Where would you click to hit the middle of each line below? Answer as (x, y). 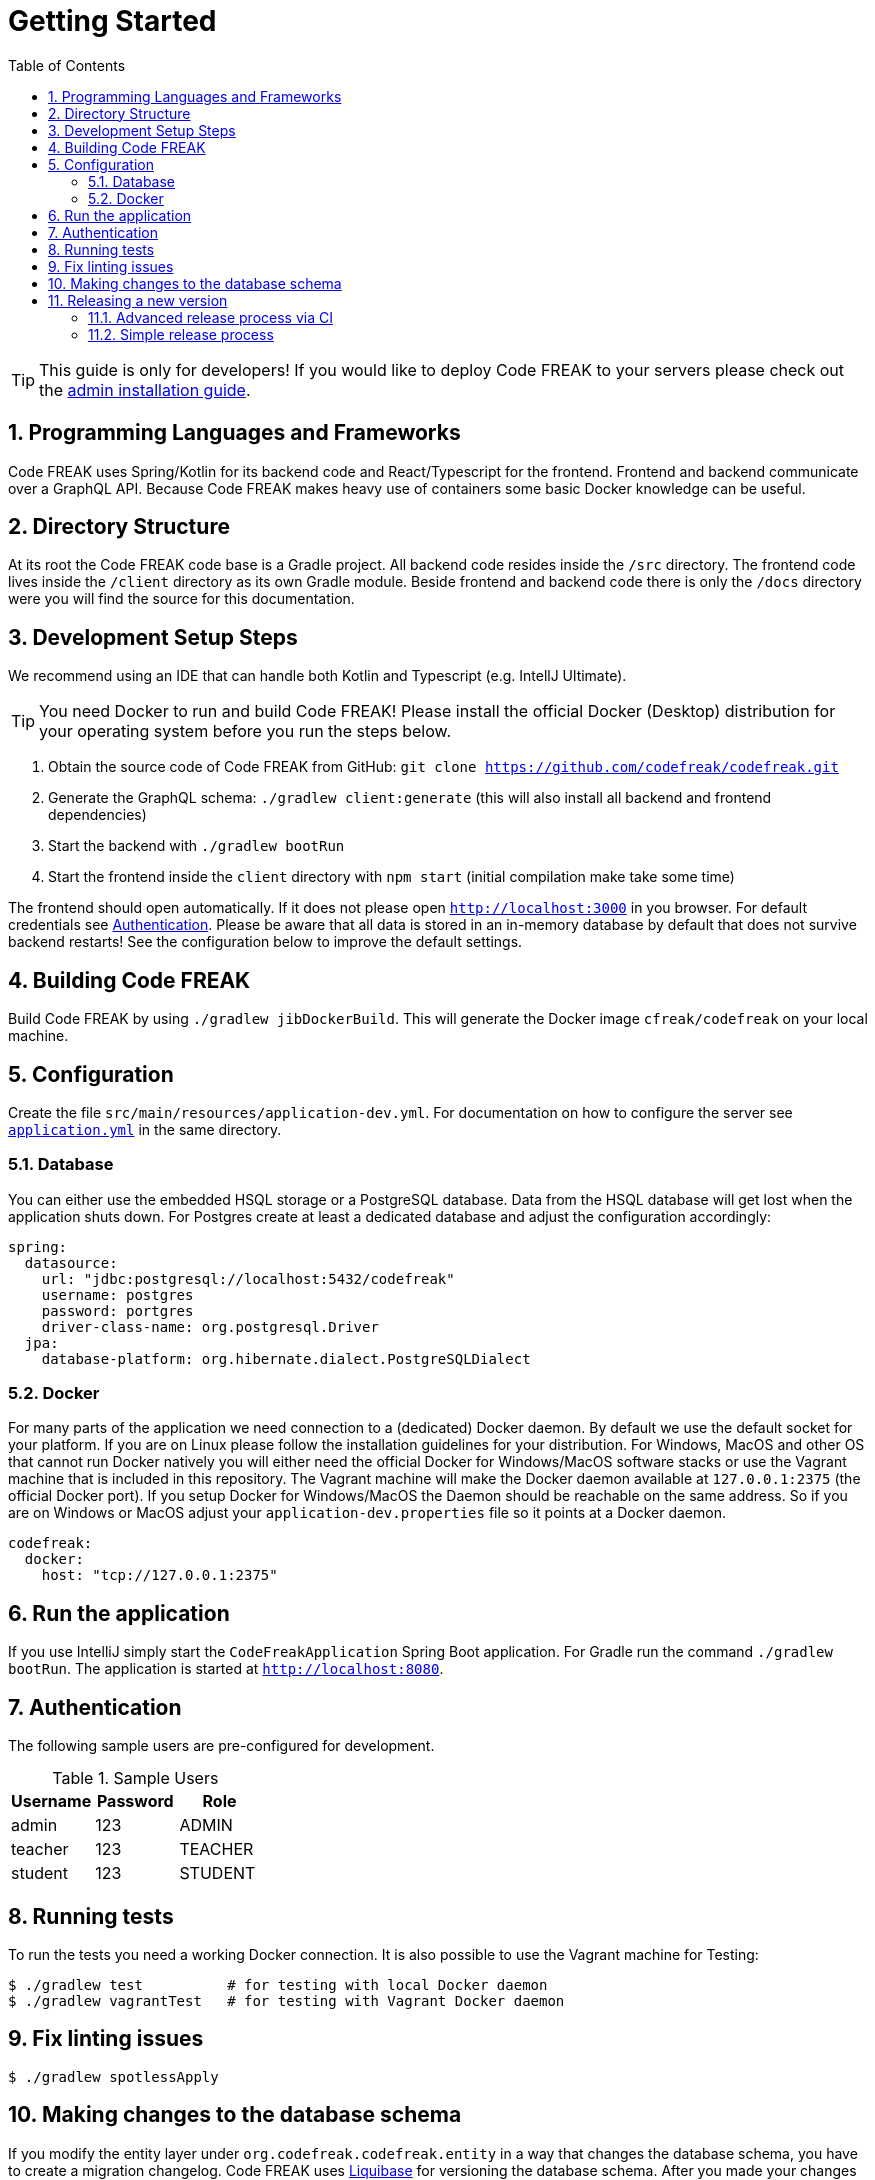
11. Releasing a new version (138, 300)
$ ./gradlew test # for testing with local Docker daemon (278, 1985)
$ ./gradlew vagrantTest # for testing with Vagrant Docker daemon (286, 2001)
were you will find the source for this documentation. (181, 599)
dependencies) (97, 815)
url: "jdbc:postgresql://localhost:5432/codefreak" (248, 1278)
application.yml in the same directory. (145, 1129)
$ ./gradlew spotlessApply (113, 2076)
